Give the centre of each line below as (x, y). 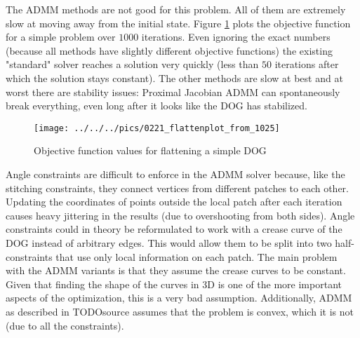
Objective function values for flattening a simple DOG (150, 150)
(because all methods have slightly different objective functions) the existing (169, 50)
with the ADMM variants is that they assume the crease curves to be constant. (176, 270)
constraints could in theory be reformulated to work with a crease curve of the (174, 229)
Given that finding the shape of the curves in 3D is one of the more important (174, 284)
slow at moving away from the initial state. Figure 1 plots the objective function (178, 23)
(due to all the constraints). (65, 325)
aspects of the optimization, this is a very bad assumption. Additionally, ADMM (179, 298)
